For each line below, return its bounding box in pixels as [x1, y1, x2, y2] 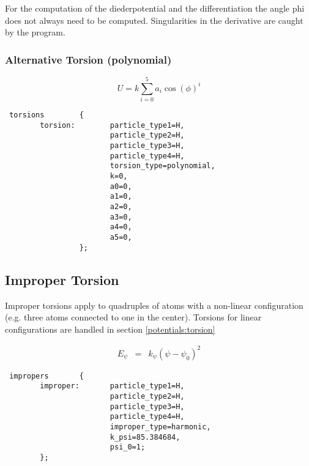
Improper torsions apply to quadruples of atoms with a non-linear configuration [5, 298, 303, 311]
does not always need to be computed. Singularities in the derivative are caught [5, 13, 303, 26]
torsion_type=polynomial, [110, 161, 215, 171]
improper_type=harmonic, [110, 423, 211, 432]
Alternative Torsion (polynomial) [5, 51, 172, 67]
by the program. [5, 26, 65, 39]
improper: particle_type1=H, [40, 382, 185, 391]
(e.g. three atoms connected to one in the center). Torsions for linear [5, 311, 262, 324]
